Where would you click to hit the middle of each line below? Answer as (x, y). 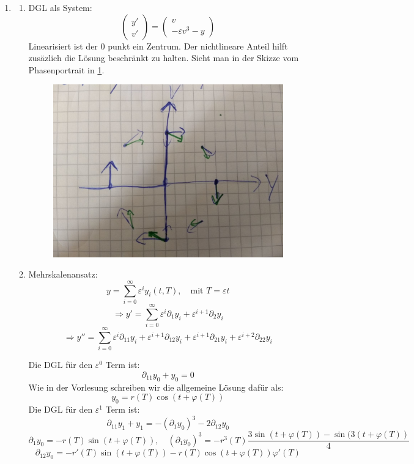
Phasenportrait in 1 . (66, 69)
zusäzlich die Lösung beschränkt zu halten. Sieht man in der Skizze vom (164, 58)
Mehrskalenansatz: (63, 274)
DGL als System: (60, 7)
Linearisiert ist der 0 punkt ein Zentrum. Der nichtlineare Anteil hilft (158, 46)
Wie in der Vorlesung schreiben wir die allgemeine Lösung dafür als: (156, 387)
